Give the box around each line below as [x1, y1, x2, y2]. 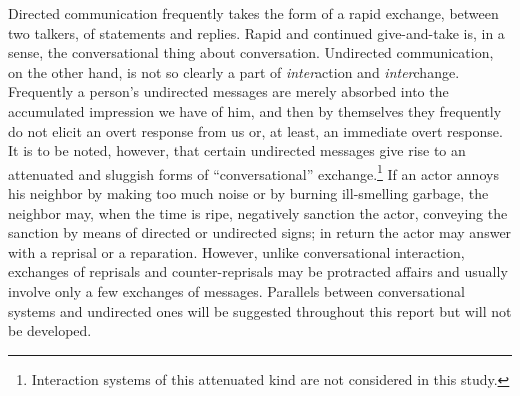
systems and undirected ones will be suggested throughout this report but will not [8, 300, 512, 321]
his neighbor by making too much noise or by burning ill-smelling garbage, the [8, 183, 489, 203]
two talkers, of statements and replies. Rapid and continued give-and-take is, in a [8, 22, 505, 43]
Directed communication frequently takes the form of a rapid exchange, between [8, 3, 499, 23]
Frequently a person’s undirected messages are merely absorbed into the [8, 81, 449, 102]
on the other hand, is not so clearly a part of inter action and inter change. [8, 61, 460, 82]
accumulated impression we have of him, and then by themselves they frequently [8, 100, 502, 121]
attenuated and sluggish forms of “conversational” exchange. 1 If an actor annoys [8, 160, 499, 184]
